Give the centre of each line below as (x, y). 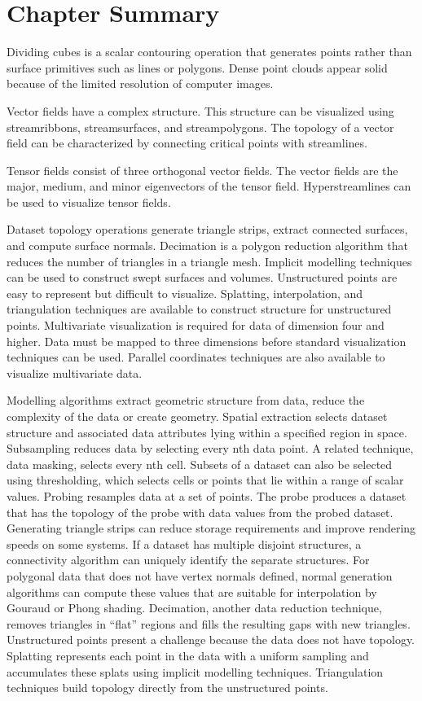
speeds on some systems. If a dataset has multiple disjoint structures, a (184, 543)
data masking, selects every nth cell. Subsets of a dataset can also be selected (200, 464)
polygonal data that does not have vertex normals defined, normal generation (200, 575)
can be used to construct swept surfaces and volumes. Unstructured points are (202, 277)
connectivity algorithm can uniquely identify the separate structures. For (188, 560)
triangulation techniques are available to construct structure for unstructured (199, 309)
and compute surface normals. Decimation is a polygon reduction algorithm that (207, 245)
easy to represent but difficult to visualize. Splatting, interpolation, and (185, 293)
